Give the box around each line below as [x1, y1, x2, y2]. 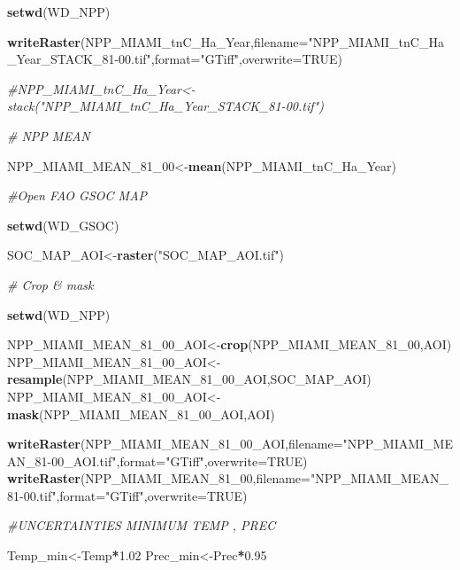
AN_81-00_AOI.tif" [7, 451, 117, 470]
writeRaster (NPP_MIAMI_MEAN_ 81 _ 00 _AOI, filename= [7, 434, 343, 453]
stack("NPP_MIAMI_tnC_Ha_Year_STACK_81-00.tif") [7, 97, 324, 115]
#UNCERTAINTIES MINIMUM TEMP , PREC [7, 516, 276, 535]
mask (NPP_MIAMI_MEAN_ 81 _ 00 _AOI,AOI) [7, 404, 275, 423]
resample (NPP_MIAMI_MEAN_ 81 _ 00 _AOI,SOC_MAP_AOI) [7, 370, 372, 388]
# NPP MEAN [7, 126, 90, 144]
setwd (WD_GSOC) [7, 215, 119, 234]
